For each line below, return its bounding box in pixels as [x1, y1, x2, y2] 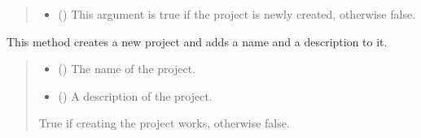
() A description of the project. [58, 87, 213, 104]
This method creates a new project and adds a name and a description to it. [7, 32, 388, 50]
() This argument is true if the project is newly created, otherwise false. [58, 6, 416, 22]
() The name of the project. [58, 60, 196, 77]
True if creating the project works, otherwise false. [38, 114, 290, 132]
